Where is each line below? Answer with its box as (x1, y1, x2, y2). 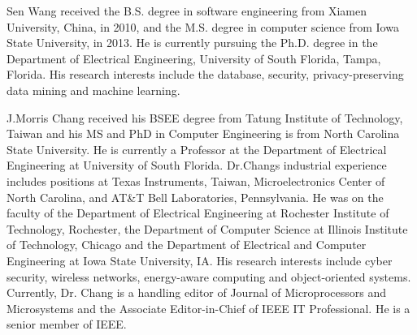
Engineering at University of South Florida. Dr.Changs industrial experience (7, 157, 387, 174)
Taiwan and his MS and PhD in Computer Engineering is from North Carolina (7, 125, 400, 142)
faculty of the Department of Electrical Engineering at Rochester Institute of (7, 204, 389, 221)
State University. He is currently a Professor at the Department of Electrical (7, 140, 387, 157)
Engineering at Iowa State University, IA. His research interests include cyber (7, 251, 393, 268)
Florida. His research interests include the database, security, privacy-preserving (7, 66, 404, 83)
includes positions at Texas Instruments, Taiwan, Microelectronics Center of (7, 172, 385, 189)
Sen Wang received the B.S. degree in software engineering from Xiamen (7, 2, 367, 19)
